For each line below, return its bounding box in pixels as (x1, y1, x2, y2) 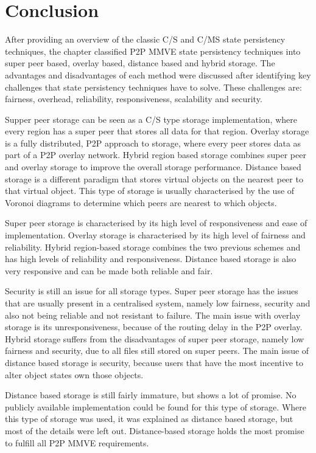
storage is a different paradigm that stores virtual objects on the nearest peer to (5, 172, 303, 185)
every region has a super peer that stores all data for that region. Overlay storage (5, 125, 309, 137)
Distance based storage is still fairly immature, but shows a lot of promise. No (5, 389, 297, 401)
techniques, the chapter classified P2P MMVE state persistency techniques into (5, 44, 301, 57)
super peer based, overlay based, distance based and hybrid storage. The (5, 57, 275, 69)
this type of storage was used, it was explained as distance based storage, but (5, 412, 293, 425)
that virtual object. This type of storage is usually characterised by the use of (5, 184, 295, 197)
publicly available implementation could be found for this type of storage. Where (5, 400, 306, 413)
